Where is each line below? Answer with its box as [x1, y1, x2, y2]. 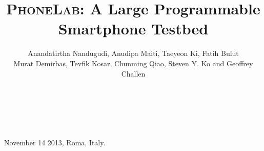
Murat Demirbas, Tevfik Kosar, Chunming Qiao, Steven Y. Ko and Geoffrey [13, 58, 253, 68]
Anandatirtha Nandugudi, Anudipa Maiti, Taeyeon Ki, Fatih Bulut [28, 48, 239, 59]
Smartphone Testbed [58, 18, 209, 39]
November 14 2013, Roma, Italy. [4, 137, 106, 147]
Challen [121, 68, 146, 79]
